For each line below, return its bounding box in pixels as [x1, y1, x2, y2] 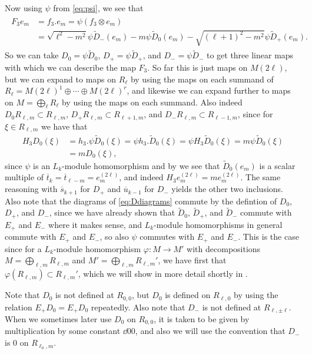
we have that [41, 120, 88, 132]
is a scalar [259, 159, 296, 171]
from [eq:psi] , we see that [53, 2, 144, 14]
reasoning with [5, 183, 58, 195]
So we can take [5, 49, 59, 61]
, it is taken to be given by [154, 313, 250, 325]
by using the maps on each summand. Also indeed [61, 95, 243, 108]
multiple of [5, 171, 44, 183]
